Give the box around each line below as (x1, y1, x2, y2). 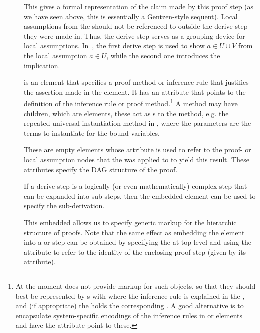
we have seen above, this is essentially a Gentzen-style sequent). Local (24, 11, 238, 21)
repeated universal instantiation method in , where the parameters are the (24, 118, 251, 128)
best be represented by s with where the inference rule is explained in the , (15, 290, 245, 301)
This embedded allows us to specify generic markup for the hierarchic (24, 217, 237, 227)
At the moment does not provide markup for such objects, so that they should (15, 280, 256, 291)
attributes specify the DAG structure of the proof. (24, 164, 178, 174)
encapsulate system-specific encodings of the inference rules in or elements (15, 310, 243, 320)
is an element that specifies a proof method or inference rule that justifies (24, 77, 249, 87)
